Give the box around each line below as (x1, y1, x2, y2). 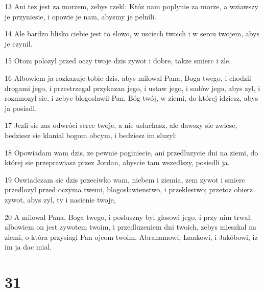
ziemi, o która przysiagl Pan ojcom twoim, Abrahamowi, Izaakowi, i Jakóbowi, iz (5, 231, 258, 242)
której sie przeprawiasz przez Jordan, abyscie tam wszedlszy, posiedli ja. (5, 157, 230, 168)
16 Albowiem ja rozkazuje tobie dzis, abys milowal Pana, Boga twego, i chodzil (5, 72, 251, 83)
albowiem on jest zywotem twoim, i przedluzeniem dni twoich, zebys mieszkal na (5, 221, 256, 232)
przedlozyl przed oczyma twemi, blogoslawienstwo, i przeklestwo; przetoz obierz (5, 184, 253, 195)
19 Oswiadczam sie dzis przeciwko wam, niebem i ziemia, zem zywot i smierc (5, 174, 245, 185)
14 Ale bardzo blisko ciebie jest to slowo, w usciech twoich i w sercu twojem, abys (5, 28, 259, 39)
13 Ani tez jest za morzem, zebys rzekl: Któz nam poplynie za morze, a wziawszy (5, 1, 258, 11)
